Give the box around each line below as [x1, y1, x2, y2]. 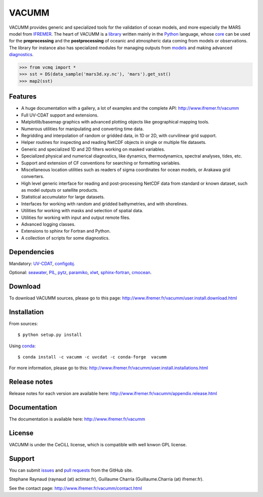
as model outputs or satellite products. [21, 187, 98, 193]
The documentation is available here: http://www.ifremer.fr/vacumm [9, 416, 146, 422]
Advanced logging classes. [21, 221, 75, 227]
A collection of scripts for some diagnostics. [21, 235, 110, 241]
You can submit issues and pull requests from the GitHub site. [9, 467, 133, 473]
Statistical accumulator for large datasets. [21, 194, 105, 200]
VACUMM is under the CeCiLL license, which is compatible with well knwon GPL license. [9, 442, 187, 448]
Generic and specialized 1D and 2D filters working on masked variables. [21, 146, 166, 152]
